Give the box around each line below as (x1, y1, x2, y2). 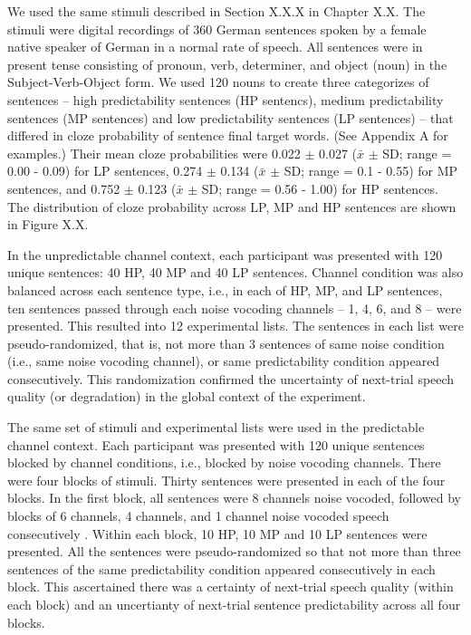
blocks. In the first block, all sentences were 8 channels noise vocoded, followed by (7, 488, 461, 507)
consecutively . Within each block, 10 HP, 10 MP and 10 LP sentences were (7, 524, 428, 543)
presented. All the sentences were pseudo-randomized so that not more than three (7, 542, 461, 561)
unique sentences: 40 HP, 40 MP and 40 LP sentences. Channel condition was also (7, 263, 464, 282)
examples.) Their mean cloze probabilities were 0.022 (7, 143, 301, 162)
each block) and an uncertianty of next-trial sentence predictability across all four (7, 595, 461, 613)
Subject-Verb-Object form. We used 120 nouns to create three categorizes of (7, 72, 429, 91)
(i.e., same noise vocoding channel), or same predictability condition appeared (7, 351, 440, 370)
